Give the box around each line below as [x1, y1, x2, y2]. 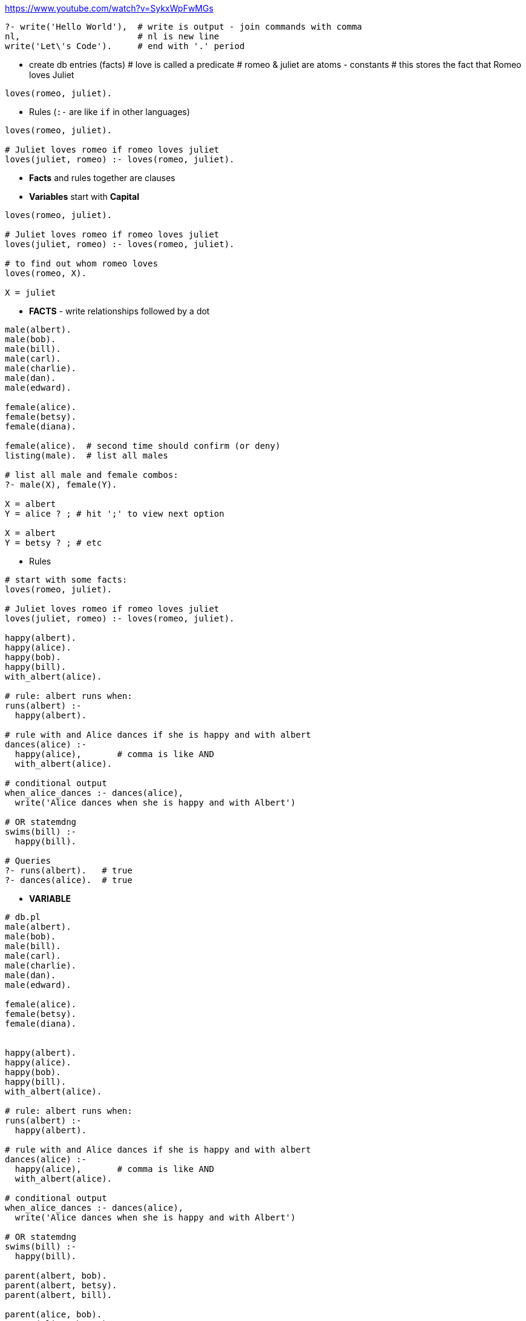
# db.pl [5, 912, 41, 922]
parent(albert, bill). [5, 1290, 113, 1300]
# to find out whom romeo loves [5, 259, 158, 268]
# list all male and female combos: [5, 470, 179, 480]
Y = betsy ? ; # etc [5, 538, 102, 548]
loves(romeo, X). [5, 268, 87, 278]
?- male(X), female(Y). [5, 480, 117, 489]
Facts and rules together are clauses [29, 173, 176, 183]
